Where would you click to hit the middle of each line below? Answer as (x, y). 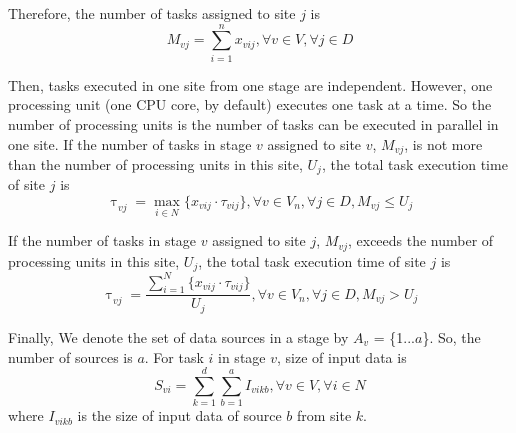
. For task (174, 356)
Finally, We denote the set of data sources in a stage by (178, 336)
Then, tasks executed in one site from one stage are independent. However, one (250, 84)
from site (324, 415)
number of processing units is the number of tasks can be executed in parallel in (253, 123)
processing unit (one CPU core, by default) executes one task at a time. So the (250, 104)
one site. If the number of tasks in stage (130, 143)
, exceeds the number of (420, 240)
